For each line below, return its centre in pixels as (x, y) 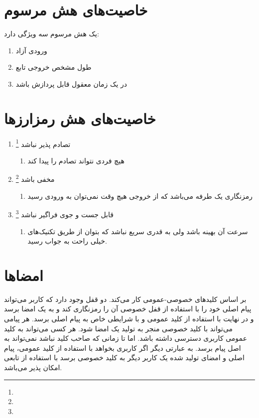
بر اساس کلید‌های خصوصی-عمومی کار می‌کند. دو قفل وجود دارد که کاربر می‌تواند (125, 299)
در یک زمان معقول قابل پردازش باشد (71, 83)
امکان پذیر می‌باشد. (33, 367)
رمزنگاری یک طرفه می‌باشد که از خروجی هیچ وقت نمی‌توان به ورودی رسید (140, 196)
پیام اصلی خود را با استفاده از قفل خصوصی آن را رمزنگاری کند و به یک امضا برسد (128, 309)
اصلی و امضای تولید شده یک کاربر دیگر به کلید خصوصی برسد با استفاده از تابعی (124, 357)
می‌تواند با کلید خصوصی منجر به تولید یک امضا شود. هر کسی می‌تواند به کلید (119, 328)
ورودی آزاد (31, 50)
